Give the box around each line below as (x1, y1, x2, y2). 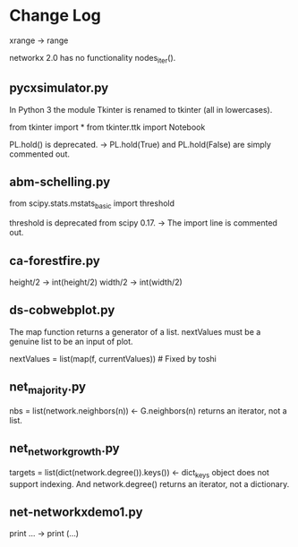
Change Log (9, 5, 101, 26)
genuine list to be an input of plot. (9, 336, 133, 346)
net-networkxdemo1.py (9, 504, 143, 519)
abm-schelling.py (9, 174, 111, 189)
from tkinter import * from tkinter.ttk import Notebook (9, 122, 206, 132)
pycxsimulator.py (9, 81, 109, 96)
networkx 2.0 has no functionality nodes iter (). (9, 52, 176, 65)
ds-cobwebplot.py (9, 303, 115, 318)
